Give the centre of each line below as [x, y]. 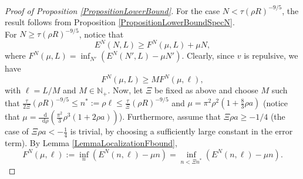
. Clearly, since [208, 55]
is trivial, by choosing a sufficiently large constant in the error [181, 131]
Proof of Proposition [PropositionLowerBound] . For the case [112, 10]
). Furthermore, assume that [170, 116]
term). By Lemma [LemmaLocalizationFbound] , [91, 143]
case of [17, 131]
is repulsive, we [271, 55]
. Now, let [125, 90]
